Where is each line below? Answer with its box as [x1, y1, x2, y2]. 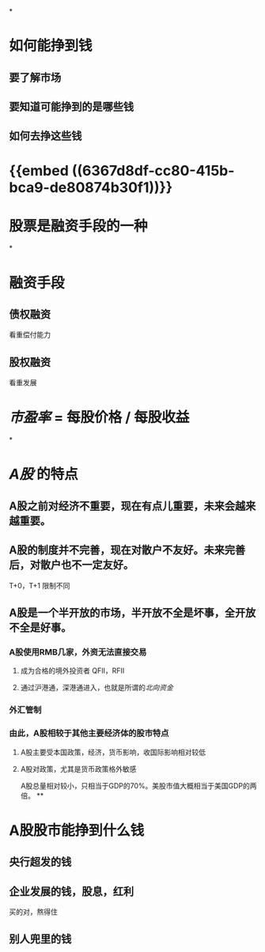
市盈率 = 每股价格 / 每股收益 [9, 409, 190, 426]
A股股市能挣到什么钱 [9, 822, 145, 839]
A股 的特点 [9, 466, 78, 483]
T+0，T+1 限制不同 [9, 580, 70, 590]
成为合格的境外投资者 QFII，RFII [20, 666, 125, 675]
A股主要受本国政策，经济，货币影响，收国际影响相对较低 [20, 747, 206, 757]
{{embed [9, 161, 70, 179]
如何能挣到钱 [9, 37, 93, 55]
